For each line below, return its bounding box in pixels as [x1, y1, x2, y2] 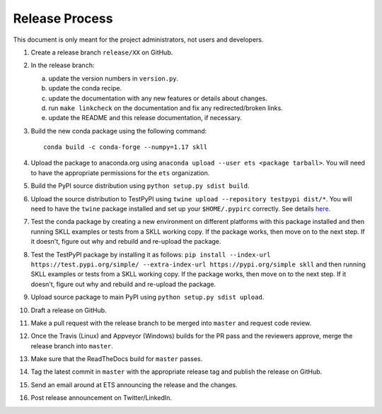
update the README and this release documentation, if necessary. [48, 114, 243, 122]
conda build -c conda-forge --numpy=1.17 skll [43, 143, 208, 151]
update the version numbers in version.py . [48, 74, 179, 83]
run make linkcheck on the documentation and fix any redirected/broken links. [48, 103, 283, 112]
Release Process [13, 11, 113, 26]
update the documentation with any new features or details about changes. [48, 94, 268, 102]
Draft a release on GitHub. [30, 306, 107, 314]
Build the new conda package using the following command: [30, 126, 207, 135]
